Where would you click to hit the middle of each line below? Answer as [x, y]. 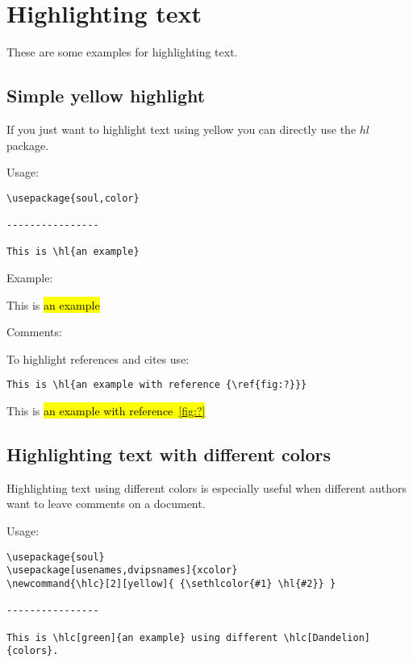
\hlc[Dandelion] [327, 637]
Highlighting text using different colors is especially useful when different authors [207, 487]
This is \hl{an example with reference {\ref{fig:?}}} [157, 385]
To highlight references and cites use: [98, 358]
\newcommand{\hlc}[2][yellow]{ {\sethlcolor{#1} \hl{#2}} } [171, 583]
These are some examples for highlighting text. [122, 52]
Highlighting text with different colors [169, 454]
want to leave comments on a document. [106, 504]
